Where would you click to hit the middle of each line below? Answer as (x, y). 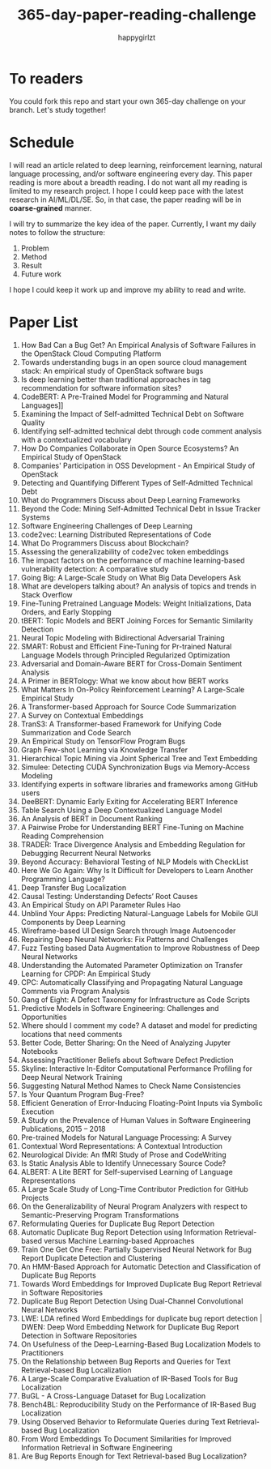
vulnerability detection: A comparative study (95, 568)
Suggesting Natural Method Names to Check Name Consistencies (131, 1086)
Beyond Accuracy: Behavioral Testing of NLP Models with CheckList (135, 862)
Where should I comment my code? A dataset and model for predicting (139, 1025)
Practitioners (42, 1352)
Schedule (42, 142)
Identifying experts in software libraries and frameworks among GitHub (139, 784)
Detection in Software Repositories (79, 1335)
